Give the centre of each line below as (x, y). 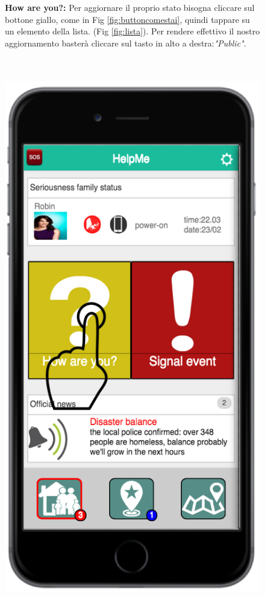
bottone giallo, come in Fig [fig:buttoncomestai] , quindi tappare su (127, 19)
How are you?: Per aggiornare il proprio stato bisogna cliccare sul (130, 7)
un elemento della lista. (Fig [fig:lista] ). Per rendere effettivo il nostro (132, 31)
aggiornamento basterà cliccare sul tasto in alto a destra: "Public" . (126, 43)
